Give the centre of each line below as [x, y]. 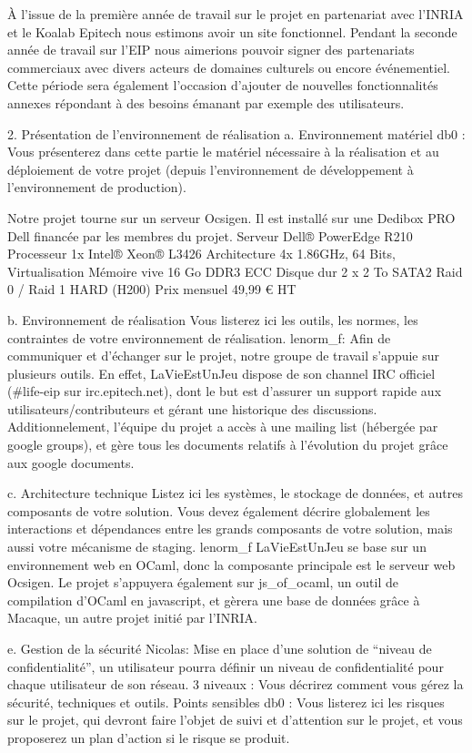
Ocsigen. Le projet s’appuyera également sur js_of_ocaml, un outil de [203, 582]
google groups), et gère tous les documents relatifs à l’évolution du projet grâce [228, 445]
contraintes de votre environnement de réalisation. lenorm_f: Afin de [199, 337]
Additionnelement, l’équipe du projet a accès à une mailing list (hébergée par [223, 427]
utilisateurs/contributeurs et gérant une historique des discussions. [192, 408]
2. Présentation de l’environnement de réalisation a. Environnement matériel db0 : [236, 133]
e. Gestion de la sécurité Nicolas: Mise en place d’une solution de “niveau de [220, 648]
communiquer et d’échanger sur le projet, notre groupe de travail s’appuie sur [224, 356]
